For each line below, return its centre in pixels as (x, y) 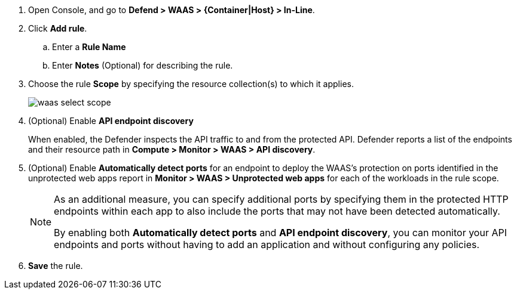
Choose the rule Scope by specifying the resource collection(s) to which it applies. (191, 84)
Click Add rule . (58, 28)
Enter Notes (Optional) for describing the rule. (143, 65)
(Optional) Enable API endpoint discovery (111, 121)
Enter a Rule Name (89, 47)
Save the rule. (56, 266)
